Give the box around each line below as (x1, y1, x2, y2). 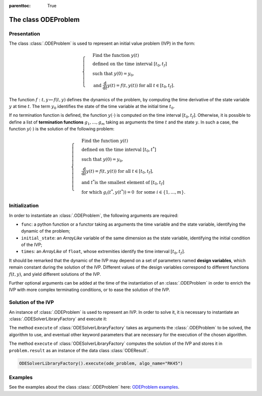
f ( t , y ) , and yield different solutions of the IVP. (9, 271, 101, 277)
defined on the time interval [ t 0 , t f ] (92, 61, 167, 68)
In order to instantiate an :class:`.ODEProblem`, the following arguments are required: (9, 212, 179, 218)
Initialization (9, 202, 39, 209)
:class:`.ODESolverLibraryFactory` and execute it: (9, 316, 108, 322)
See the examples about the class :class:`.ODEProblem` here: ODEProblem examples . (9, 384, 180, 390)
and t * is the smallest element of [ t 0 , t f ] (82, 179, 164, 186)
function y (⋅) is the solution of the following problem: (9, 126, 115, 132)
